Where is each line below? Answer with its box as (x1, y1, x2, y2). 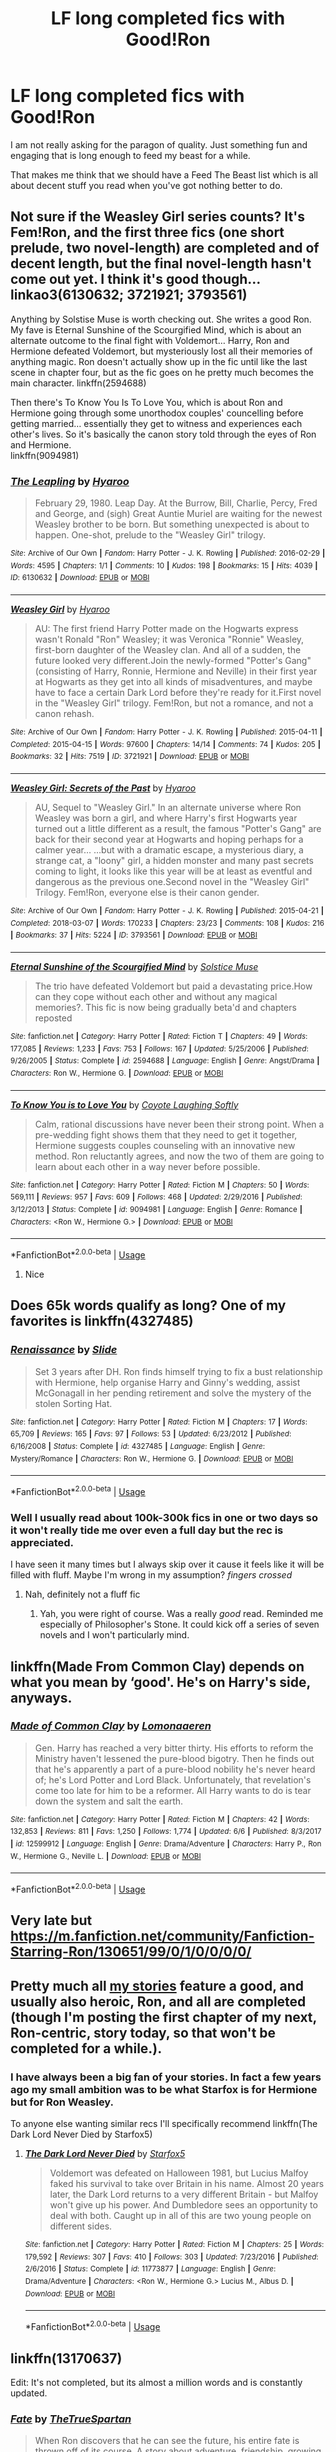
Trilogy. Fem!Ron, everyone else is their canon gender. (34, 886, 260, 898)
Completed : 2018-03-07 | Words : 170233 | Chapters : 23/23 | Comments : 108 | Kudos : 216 (10, 918, 325, 928)
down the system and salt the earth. (34, 1795, 184, 1807)
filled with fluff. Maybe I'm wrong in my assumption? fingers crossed (10, 1569, 293, 1581)
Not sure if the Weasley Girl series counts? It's (10, 208, 305, 226)
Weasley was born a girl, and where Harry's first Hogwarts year (34, 812, 298, 824)
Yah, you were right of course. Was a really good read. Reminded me (39, 1608, 324, 1620)
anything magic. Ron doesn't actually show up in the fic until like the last (10, 355, 308, 367)
